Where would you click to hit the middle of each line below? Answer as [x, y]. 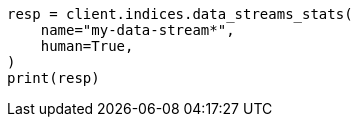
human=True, [87, 46]
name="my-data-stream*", [137, 30]
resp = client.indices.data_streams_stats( [180, 14]
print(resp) [53, 78]
